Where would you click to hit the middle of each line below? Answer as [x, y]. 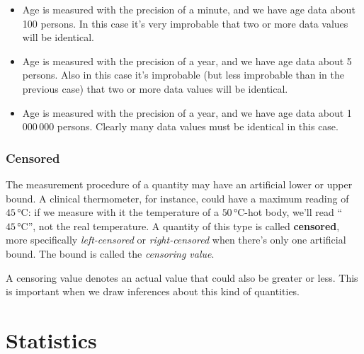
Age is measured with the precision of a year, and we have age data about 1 [187, 112]
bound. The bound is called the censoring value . [110, 253]
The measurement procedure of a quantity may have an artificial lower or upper [179, 184]
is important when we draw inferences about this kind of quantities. [153, 291]
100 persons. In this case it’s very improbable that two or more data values [185, 23]
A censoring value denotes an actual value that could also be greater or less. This [182, 277]
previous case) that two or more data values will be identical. [155, 88]
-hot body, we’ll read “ [294, 212]
